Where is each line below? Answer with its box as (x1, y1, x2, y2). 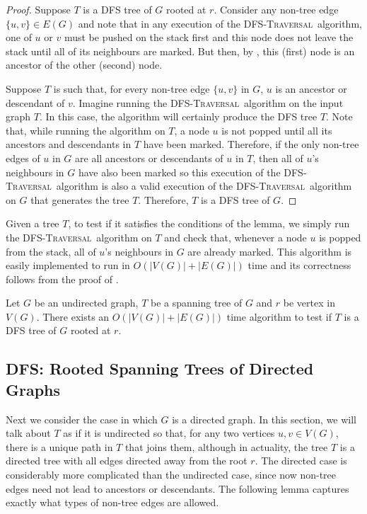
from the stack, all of (6, 244, 96, 258)
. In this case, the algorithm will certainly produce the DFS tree (39, 109, 318, 124)
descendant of (6, 95, 65, 110)
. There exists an (36, 309, 110, 324)
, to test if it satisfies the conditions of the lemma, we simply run (68, 216, 350, 231)
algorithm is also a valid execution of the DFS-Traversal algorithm (56, 178, 352, 193)
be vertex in (283, 295, 335, 310)
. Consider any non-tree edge (214, 2, 339, 16)
